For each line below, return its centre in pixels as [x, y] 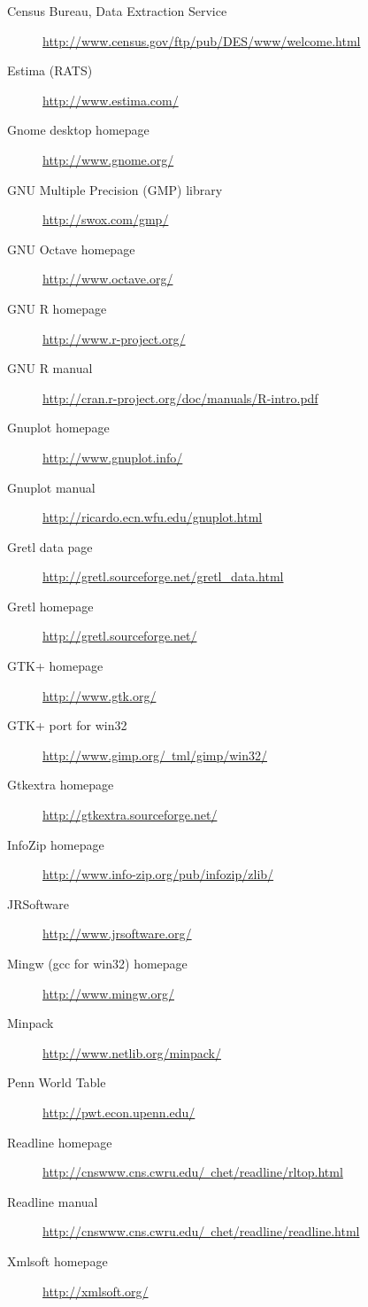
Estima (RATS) [50, 70]
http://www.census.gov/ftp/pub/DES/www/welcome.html [202, 40]
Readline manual [53, 1201]
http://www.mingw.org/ [109, 993]
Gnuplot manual [51, 487]
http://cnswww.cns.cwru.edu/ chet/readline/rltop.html [193, 1172]
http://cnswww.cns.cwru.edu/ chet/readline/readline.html [201, 1231]
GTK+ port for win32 [67, 725]
